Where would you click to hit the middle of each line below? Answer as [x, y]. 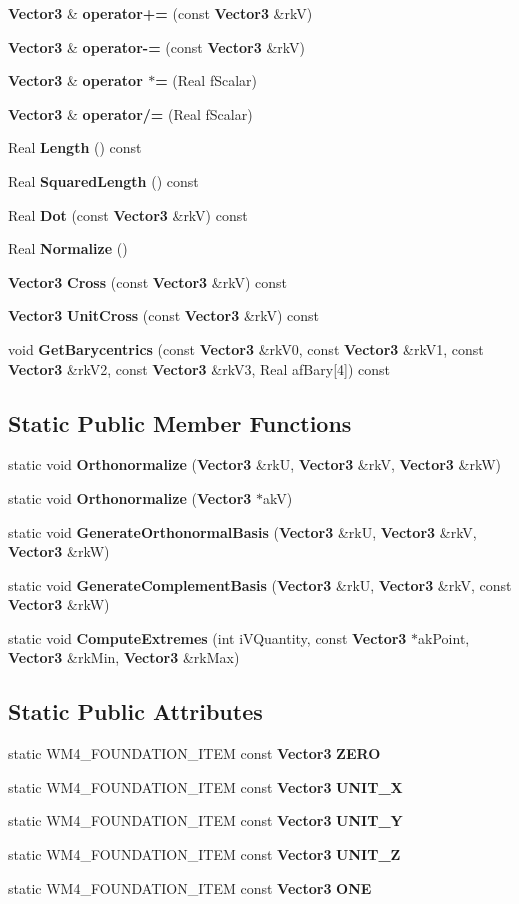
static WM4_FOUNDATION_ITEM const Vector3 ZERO [194, 753]
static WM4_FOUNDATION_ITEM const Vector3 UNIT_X [205, 786]
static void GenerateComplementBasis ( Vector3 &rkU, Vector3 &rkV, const [260, 584]
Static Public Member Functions [180, 422]
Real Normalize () [68, 248]
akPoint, [444, 637]
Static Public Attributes [135, 711]
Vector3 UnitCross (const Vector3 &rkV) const [164, 315]
